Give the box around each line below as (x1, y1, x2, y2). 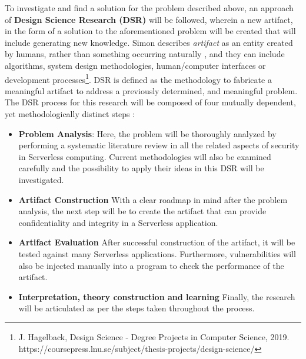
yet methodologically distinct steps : (5, 108, 135, 119)
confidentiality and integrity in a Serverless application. (18, 216, 218, 228)
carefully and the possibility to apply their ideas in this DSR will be (18, 162, 264, 174)
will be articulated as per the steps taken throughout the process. (18, 302, 255, 314)
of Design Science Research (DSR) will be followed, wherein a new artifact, (5, 13, 293, 25)
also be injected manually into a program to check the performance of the (18, 259, 284, 271)
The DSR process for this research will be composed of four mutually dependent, (5, 96, 296, 108)
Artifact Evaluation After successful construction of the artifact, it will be (18, 236, 295, 248)
